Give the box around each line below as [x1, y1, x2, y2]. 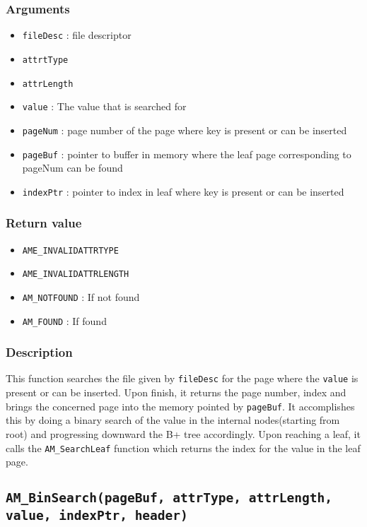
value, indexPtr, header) [6, 508, 188, 523]
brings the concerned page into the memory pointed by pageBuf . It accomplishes [6, 398, 355, 413]
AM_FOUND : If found [22, 313, 107, 328]
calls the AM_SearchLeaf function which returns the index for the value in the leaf [6, 440, 361, 455]
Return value [6, 214, 82, 232]
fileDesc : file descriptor [22, 28, 132, 42]
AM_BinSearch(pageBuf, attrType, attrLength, [6, 490, 332, 506]
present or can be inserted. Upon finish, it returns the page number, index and [6, 385, 346, 400]
